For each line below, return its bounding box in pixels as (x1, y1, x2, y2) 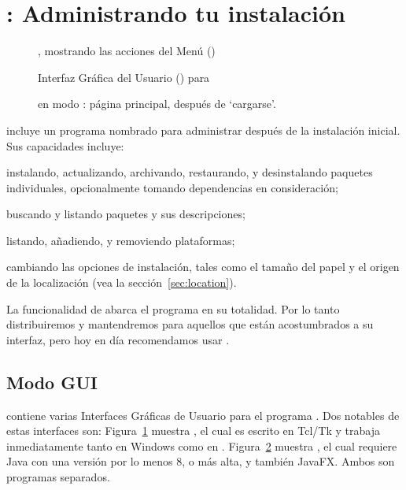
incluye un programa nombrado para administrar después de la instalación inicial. (6, 121, 400, 138)
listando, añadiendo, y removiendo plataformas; (6, 232, 235, 248)
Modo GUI (6, 369, 98, 394)
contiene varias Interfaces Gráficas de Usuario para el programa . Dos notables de (6, 406, 400, 423)
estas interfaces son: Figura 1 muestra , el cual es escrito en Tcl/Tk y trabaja (6, 422, 380, 439)
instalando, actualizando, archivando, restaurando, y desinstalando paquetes (6, 164, 373, 180)
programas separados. (6, 469, 110, 485)
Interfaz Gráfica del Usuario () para (38, 69, 210, 85)
